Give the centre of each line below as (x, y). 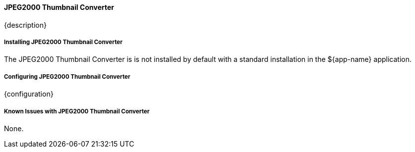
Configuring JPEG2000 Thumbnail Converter (67, 76)
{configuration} (29, 94)
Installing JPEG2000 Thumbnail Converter (63, 42)
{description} (25, 25)
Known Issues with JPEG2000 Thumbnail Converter (77, 111)
